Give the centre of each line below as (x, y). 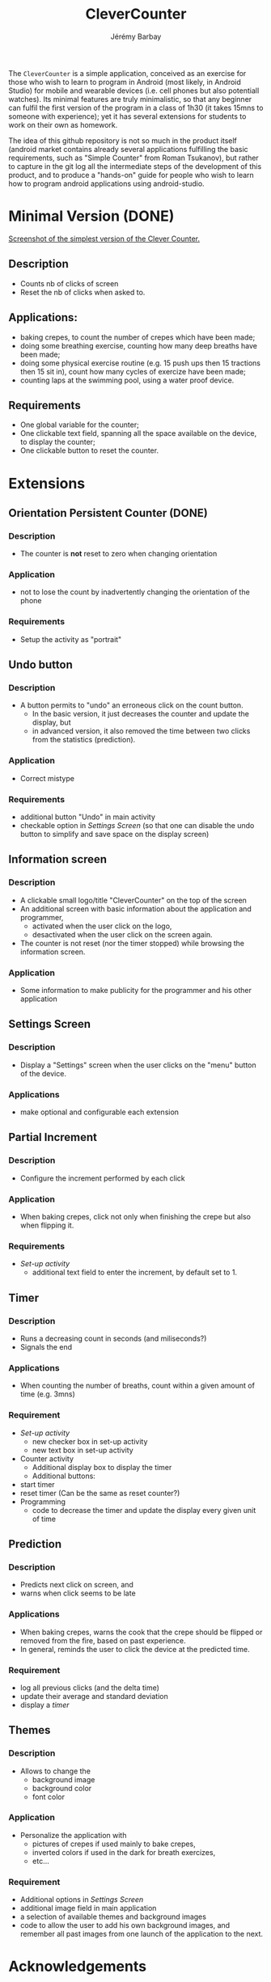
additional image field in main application (88, 1908)
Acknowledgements (78, 1967)
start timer (37, 1484)
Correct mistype (47, 778)
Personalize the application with (73, 1835)
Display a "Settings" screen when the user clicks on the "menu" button (138, 1065)
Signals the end (46, 1347)
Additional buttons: (64, 1476)
